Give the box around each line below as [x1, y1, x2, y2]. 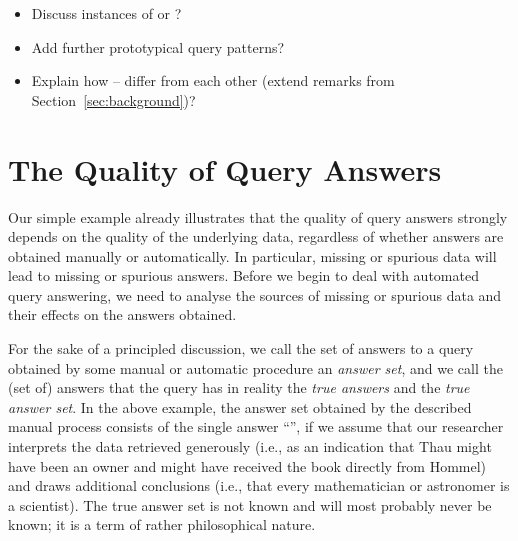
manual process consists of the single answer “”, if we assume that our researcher [8, 416, 504, 437]
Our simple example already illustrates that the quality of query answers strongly [8, 206, 508, 227]
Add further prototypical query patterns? [31, 36, 285, 57]
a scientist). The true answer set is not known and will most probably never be [8, 494, 492, 515]
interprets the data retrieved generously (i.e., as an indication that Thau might [8, 436, 492, 457]
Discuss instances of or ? [31, 3, 182, 23]
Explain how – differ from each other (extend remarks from [31, 70, 395, 91]
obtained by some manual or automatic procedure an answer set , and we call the [8, 357, 503, 378]
